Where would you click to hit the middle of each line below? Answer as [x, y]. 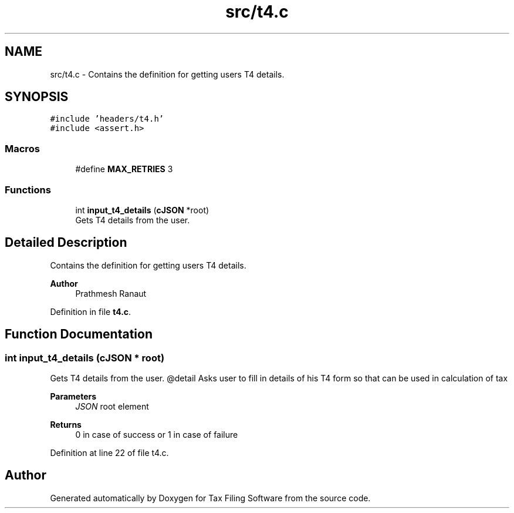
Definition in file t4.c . [91, 311]
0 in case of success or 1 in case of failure [157, 435]
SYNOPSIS [37, 97]
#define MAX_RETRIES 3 [124, 169]
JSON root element [112, 406]
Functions [28, 190]
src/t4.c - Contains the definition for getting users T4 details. [167, 74]
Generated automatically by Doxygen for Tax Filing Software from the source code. [210, 498]
